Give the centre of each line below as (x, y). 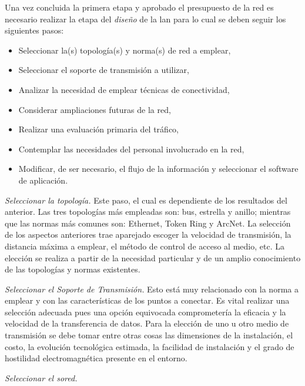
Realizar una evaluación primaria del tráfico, (98, 129)
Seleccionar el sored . (41, 377)
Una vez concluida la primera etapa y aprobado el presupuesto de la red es (139, 7)
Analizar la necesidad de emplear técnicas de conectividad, (124, 89)
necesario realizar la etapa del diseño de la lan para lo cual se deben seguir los (145, 19)
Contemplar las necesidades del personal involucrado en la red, (131, 149)
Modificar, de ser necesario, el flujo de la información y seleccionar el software (158, 169)
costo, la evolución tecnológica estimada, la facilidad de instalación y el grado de (150, 346)
